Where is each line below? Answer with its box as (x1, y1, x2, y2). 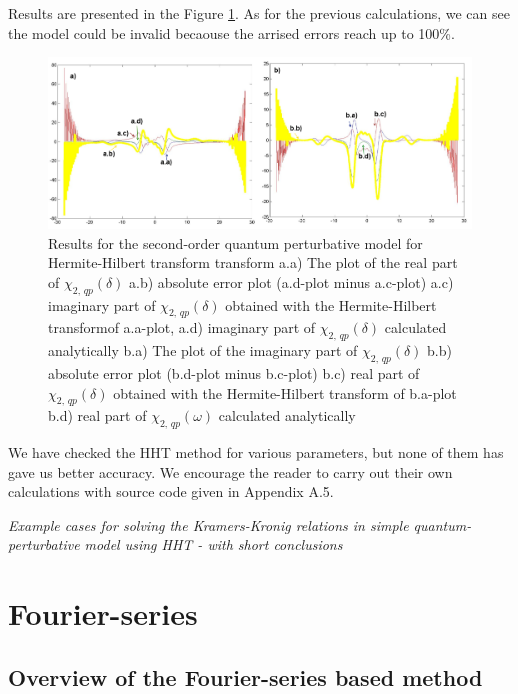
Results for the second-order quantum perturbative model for (48, 232, 423, 253)
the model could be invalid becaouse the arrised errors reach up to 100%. (8, 22, 455, 43)
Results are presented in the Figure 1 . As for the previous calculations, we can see (8, 3, 510, 23)
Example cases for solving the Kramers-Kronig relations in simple (8, 514, 409, 535)
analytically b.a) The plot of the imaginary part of (48, 340, 358, 361)
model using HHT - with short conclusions (84, 534, 343, 555)
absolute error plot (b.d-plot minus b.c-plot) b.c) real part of (48, 362, 420, 383)
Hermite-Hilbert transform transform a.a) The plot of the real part (48, 252, 458, 273)
